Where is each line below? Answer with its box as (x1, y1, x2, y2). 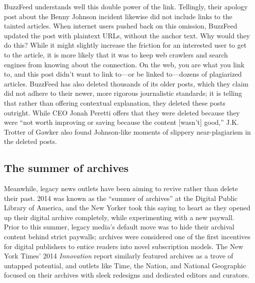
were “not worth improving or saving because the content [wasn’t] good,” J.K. (4, 117, 239, 127)
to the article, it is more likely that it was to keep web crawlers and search (4, 49, 228, 59)
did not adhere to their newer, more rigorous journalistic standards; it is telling (4, 88, 242, 98)
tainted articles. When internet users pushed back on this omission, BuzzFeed (4, 21, 237, 31)
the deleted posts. (4, 136, 57, 146)
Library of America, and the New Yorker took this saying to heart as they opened (4, 202, 251, 213)
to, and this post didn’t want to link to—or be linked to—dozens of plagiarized (4, 69, 242, 79)
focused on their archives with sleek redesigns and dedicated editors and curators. (4, 270, 250, 280)
